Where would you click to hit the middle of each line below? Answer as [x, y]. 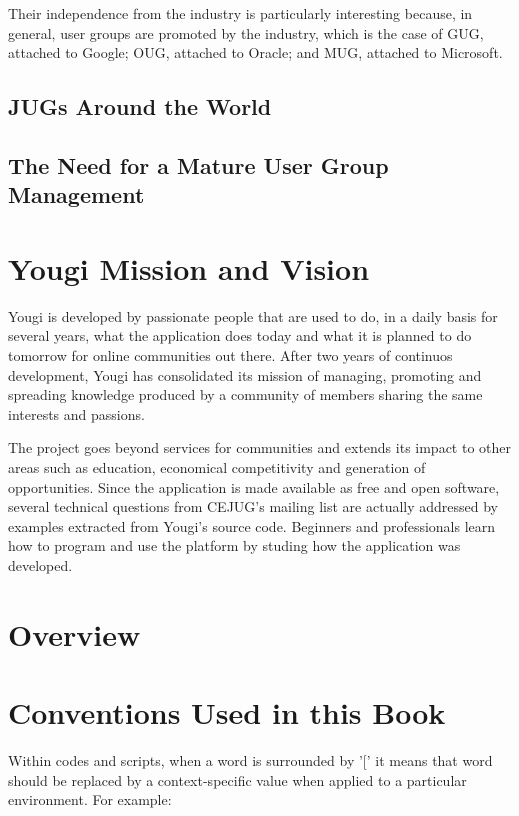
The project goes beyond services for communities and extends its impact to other [260, 447]
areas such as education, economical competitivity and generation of [217, 467]
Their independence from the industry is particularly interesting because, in [240, 13]
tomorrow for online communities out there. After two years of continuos [230, 355]
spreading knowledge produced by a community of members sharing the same [245, 394]
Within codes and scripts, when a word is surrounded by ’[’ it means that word [250, 760]
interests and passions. [76, 413]
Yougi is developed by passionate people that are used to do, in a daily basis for [253, 315]
